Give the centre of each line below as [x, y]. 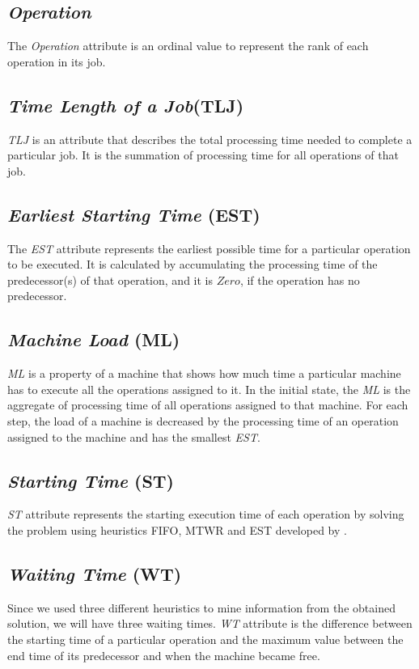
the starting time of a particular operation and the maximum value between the [205, 639]
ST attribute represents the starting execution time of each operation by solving [206, 514]
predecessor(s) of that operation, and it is [110, 279]
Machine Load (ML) [94, 339]
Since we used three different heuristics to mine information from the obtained [201, 607]
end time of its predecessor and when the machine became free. [164, 655]
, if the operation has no [300, 279]
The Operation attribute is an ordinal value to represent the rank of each [188, 46]
